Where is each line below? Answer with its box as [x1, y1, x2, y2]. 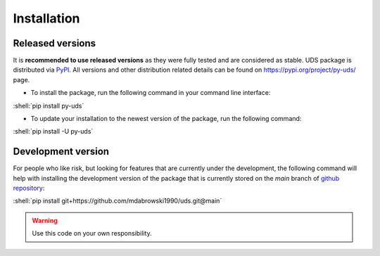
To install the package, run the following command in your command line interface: [30, 89, 271, 97]
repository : [13, 184, 45, 193]
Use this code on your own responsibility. [32, 229, 152, 238]
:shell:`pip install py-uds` [13, 101, 84, 110]
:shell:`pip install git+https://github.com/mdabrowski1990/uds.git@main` [13, 197, 222, 205]
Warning [32, 216, 58, 224]
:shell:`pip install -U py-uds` [13, 127, 94, 136]
